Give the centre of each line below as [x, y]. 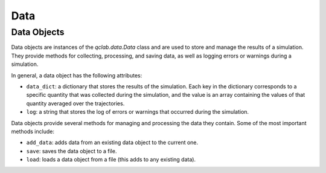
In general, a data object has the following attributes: [77, 75]
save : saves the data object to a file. [72, 151]
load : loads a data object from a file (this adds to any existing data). [111, 160]
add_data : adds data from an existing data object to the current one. [112, 143]
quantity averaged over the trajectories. [75, 103]
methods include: [33, 131]
